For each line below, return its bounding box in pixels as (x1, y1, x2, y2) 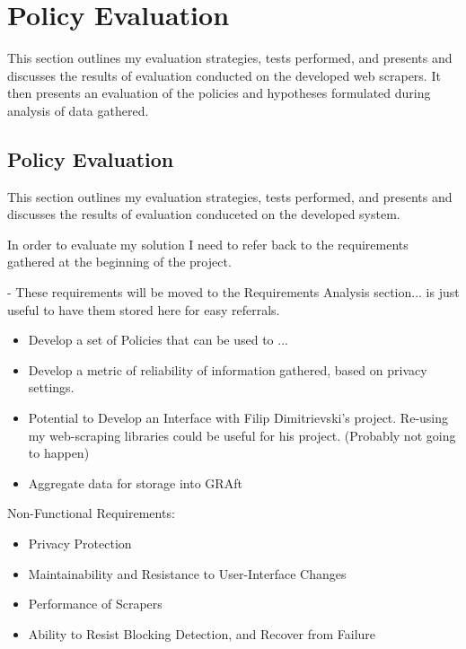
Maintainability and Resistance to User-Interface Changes (28, 564, 347, 583)
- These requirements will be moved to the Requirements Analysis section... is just (7, 283, 460, 302)
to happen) (28, 443, 90, 462)
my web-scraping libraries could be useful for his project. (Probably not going (28, 425, 456, 444)
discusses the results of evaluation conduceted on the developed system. (7, 205, 400, 224)
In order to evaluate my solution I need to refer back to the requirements (7, 234, 409, 253)
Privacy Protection (28, 534, 132, 553)
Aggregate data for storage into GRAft (28, 473, 242, 492)
